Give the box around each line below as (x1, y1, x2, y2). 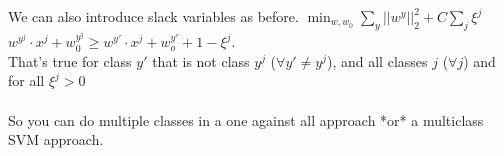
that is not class (152, 50, 250, 71)
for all (8, 70, 45, 91)
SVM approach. (8, 129, 104, 150)
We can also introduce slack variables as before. (8, 6, 299, 26)
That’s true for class (8, 50, 132, 71)
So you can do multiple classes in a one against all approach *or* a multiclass (8, 109, 484, 130)
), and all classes (326, 50, 428, 71)
